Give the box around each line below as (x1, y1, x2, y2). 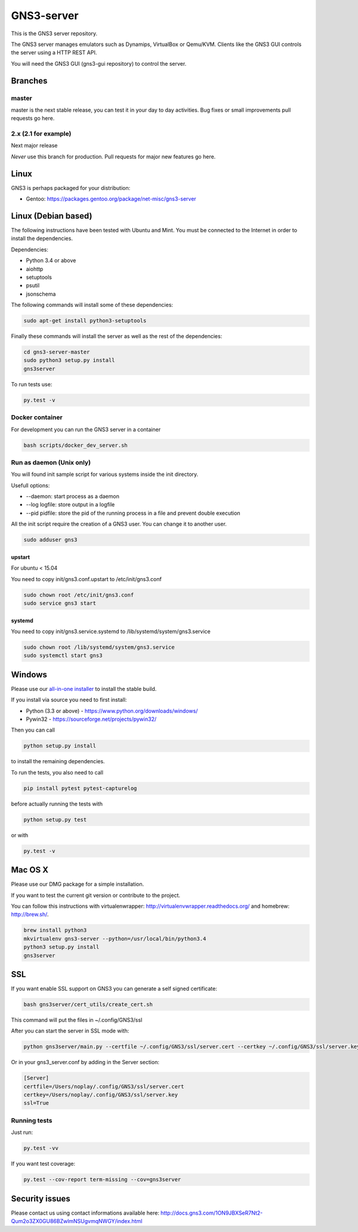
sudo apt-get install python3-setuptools (23, 317, 147, 324)
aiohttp (26, 265, 44, 272)
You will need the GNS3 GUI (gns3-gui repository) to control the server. (11, 60, 187, 67)
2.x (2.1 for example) (11, 130, 72, 138)
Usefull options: (11, 481, 50, 489)
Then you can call (11, 726, 55, 734)
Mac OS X (11, 865, 49, 875)
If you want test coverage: (11, 1160, 76, 1168)
